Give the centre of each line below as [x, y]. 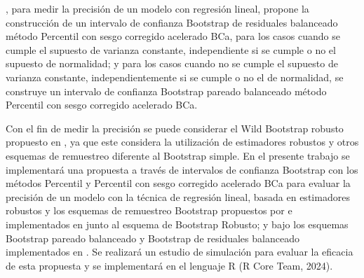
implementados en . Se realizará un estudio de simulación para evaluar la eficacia [180, 252]
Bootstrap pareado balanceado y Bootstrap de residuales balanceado [153, 238]
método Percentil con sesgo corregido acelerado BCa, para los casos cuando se [173, 36]
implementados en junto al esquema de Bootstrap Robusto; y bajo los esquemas [177, 224]
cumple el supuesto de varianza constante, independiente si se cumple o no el [171, 49]
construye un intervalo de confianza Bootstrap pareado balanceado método [166, 91]
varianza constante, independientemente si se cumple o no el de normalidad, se [175, 77]
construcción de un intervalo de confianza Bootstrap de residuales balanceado [172, 22]
